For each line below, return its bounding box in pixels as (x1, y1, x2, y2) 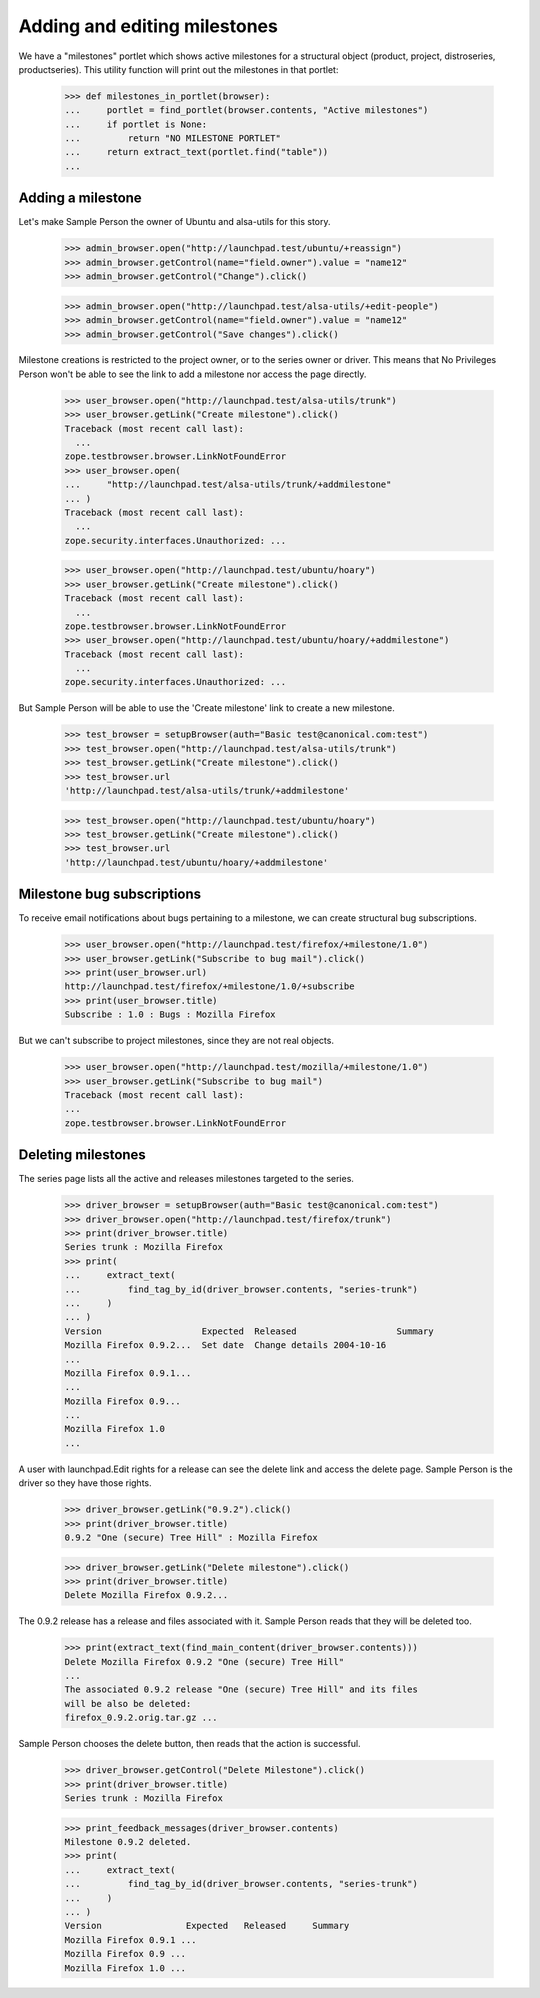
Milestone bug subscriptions (18, 886, 202, 903)
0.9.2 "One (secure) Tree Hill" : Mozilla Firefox (64, 1531, 319, 1543)
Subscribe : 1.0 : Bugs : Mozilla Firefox (64, 1009, 276, 1020)
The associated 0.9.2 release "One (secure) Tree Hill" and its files (64, 1684, 419, 1695)
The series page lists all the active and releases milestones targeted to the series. (18, 1173, 355, 1185)
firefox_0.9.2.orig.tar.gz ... (64, 1712, 219, 1724)
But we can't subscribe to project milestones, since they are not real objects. (18, 1035, 335, 1047)
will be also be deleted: (64, 1698, 192, 1709)
